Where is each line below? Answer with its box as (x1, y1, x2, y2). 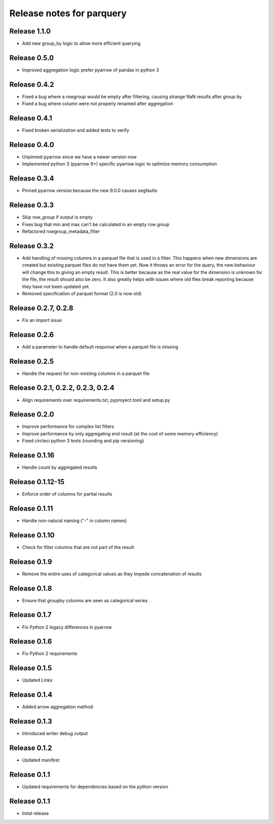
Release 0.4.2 (9, 80, 54, 89)
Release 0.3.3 (9, 201, 54, 210)
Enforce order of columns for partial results (22, 491, 113, 497)
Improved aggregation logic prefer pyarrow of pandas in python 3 (22, 66, 159, 73)
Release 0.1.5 (9, 664, 52, 672)
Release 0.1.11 (9, 504, 53, 512)
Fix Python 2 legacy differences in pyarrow (22, 624, 112, 630)
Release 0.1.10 (9, 531, 55, 539)
